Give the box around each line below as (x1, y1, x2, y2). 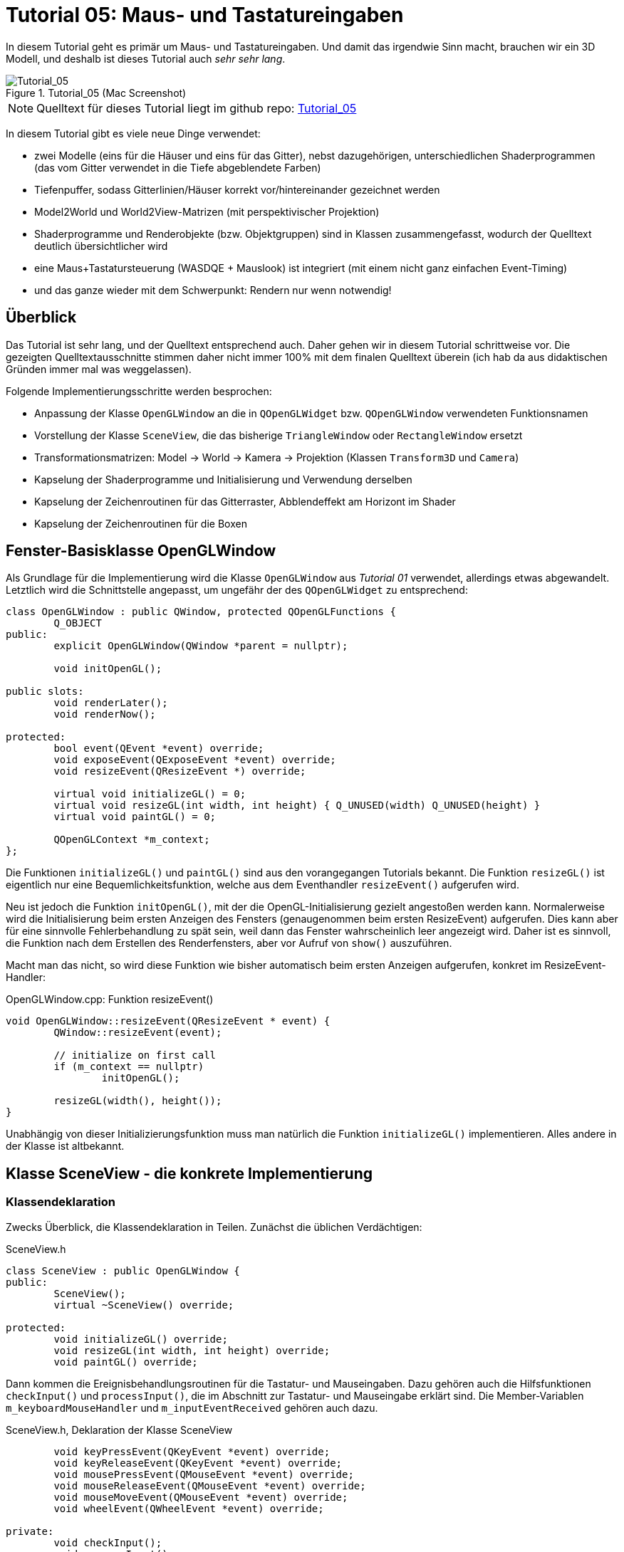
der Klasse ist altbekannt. (6, 1140, 125, 1153)
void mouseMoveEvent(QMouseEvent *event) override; (53, 1491, 348, 1503)
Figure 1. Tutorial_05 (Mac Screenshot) (6, 86, 187, 99)
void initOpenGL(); (53, 663, 162, 675)
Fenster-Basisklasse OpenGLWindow (6, 542, 276, 560)
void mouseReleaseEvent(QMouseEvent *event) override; (53, 1479, 366, 1491)
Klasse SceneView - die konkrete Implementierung (6, 1164, 373, 1183)
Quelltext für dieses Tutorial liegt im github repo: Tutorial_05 (36, 100, 357, 115)
